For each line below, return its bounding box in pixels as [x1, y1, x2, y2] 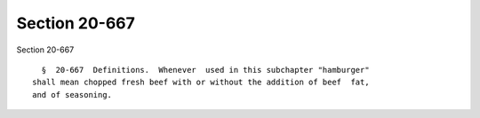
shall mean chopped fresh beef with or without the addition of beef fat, [32, 77, 370, 88]
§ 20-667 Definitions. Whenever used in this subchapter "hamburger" [41, 65, 370, 75]
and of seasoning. [32, 90, 113, 99]
